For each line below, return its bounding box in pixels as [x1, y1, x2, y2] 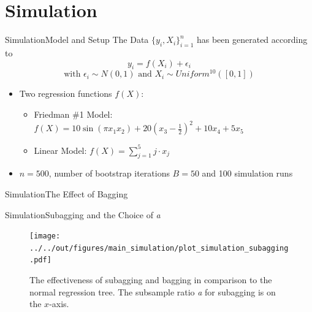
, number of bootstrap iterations [48, 167, 170, 180]
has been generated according [196, 33, 308, 46]
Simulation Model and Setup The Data [5, 33, 149, 46]
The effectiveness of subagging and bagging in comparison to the [29, 273, 272, 286]
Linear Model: [34, 143, 87, 156]
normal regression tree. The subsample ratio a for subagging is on [29, 285, 276, 298]
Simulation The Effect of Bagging [5, 187, 128, 200]
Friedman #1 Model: [34, 107, 113, 120]
